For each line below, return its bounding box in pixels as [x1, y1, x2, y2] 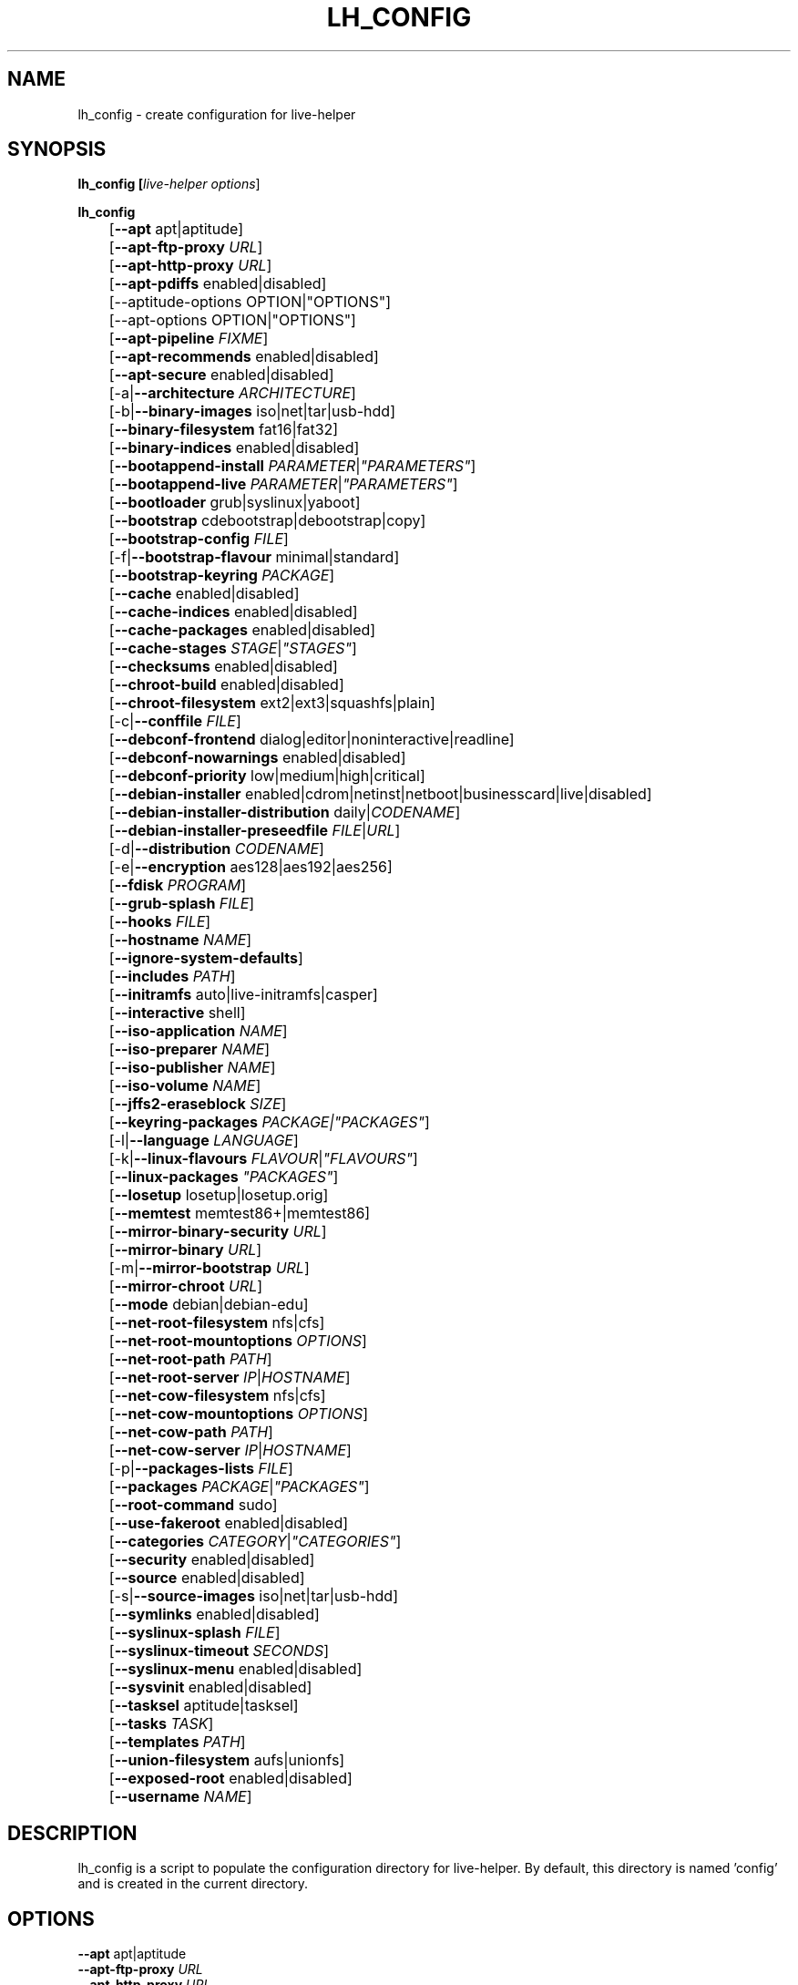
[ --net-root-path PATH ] [108, 1350, 272, 1369]
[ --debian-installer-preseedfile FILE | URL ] [108, 821, 401, 840]
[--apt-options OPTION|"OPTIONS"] [108, 311, 356, 330]
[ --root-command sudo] [108, 1496, 278, 1515]
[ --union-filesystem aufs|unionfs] [108, 1751, 345, 1770]
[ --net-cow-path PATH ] [108, 1423, 273, 1442]
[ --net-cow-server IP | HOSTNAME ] [108, 1441, 352, 1460]
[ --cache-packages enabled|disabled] [108, 621, 376, 640]
